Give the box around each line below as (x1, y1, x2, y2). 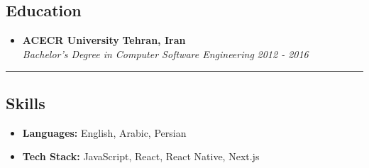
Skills (6, 91, 45, 113)
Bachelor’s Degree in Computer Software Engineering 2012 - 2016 (22, 46, 309, 61)
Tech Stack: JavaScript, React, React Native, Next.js (22, 149, 260, 164)
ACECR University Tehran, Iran (22, 33, 186, 47)
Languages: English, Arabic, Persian (22, 125, 187, 140)
